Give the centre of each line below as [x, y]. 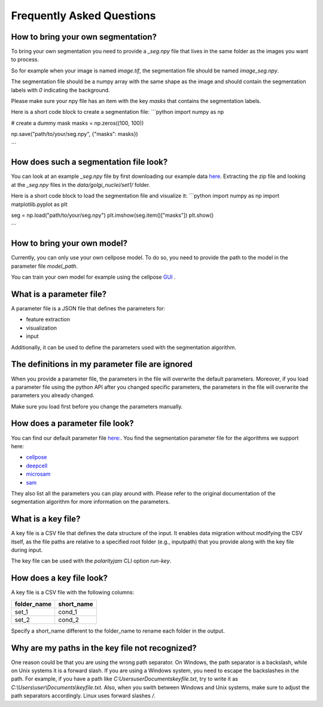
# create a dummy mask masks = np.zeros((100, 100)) [77, 123]
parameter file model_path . [44, 266]
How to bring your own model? [69, 244]
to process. [25, 59]
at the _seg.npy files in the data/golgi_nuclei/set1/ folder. [81, 185]
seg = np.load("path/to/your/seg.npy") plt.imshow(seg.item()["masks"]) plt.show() [112, 215]
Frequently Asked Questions [83, 16]
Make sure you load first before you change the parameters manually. [97, 406]
